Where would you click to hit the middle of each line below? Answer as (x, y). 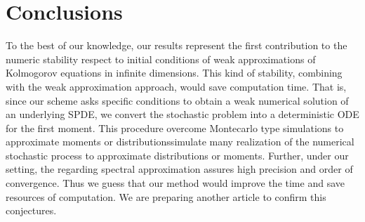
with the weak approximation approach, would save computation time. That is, (176, 86)
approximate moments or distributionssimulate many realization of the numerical (180, 142)
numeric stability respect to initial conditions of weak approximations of (161, 59)
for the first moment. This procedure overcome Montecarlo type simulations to (175, 128)
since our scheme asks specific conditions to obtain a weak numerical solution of (177, 100)
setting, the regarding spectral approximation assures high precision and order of (179, 169)
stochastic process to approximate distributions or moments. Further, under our (177, 155)
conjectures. (31, 210)
